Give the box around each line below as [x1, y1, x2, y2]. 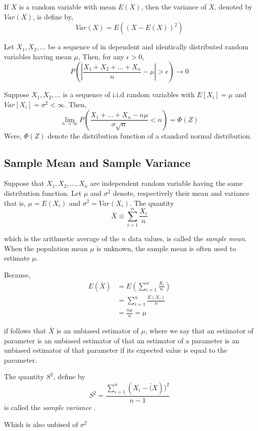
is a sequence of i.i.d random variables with [63, 89, 195, 100]
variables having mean [4, 51, 72, 61]
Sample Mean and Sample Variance [4, 154, 191, 170]
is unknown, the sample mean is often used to [96, 243, 236, 253]
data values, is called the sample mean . [128, 233, 247, 244]
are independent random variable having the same [90, 178, 243, 188]
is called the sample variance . [4, 402, 96, 412]
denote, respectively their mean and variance [113, 187, 250, 198]
